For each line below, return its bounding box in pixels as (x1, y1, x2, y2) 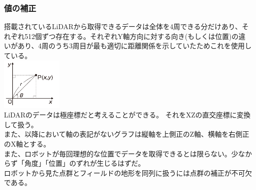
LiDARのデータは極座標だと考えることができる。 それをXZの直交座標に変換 (4, 110, 251, 120)
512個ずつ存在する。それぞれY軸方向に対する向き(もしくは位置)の (24, 31, 239, 41)
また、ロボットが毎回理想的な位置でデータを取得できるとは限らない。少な (4, 148, 245, 158)
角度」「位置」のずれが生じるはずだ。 (24, 158, 145, 168)
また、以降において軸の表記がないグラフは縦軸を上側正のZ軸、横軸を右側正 (4, 129, 250, 139)
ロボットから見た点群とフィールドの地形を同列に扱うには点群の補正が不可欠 (4, 167, 252, 178)
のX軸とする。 (4, 139, 51, 149)
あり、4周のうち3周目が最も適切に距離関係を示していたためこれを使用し (17, 40, 252, 51)
